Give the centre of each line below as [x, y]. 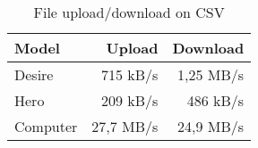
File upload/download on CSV [129, 12]
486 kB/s [215, 100]
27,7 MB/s [125, 126]
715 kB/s [129, 74]
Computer [46, 126]
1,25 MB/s [211, 74]
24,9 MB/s [211, 126]
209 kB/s [129, 100]
